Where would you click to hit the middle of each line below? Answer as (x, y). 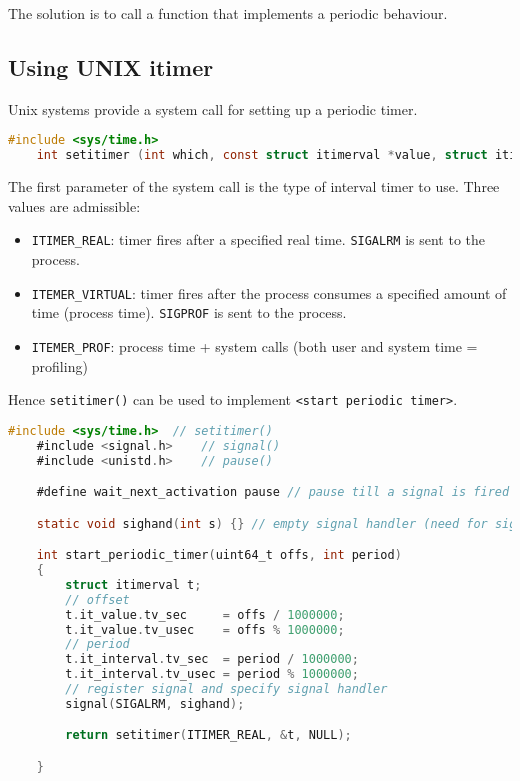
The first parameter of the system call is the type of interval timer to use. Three (254, 186)
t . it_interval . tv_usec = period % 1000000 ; (212, 674)
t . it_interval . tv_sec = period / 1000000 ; (212, 659)
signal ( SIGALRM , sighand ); (155, 703)
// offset (97, 599)
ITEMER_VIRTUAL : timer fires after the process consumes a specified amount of (269, 292)
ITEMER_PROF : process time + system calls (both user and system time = (254, 345)
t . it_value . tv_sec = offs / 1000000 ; (205, 614)
